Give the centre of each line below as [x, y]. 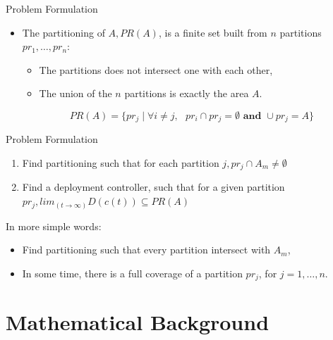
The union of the [75, 93]
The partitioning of [63, 32]
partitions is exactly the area [187, 93]
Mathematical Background [138, 322]
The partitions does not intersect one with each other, [156, 69]
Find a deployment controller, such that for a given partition [153, 187]
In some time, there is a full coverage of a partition [132, 273]
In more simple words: [54, 226]
